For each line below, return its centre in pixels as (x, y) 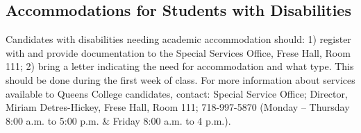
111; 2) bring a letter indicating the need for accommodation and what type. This (180, 66)
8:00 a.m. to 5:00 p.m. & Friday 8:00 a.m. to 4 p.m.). (118, 120)
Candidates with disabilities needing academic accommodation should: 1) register (178, 39)
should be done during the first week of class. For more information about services (180, 79)
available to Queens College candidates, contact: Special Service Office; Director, (177, 93)
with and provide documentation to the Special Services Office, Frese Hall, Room (178, 52)
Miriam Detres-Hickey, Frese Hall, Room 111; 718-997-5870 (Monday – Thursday (178, 107)
